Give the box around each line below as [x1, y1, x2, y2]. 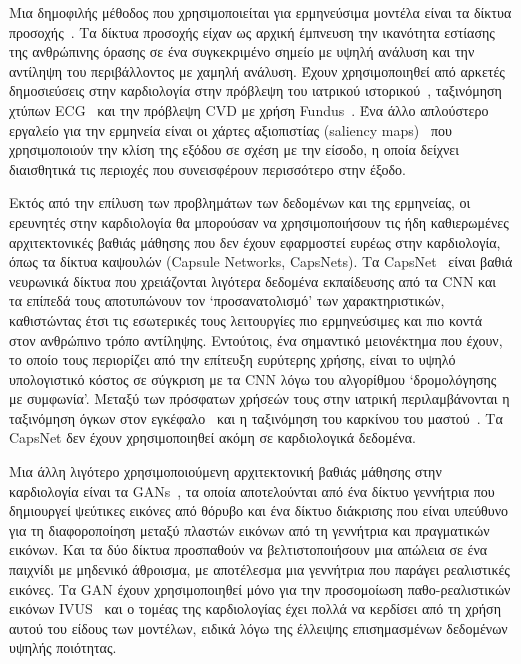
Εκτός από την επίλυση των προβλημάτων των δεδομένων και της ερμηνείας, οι [9, 192, 471, 213]
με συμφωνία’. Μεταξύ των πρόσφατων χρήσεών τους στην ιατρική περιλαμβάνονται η [9, 388, 510, 409]
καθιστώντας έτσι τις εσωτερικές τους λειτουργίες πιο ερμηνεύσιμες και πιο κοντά [9, 309, 482, 330]
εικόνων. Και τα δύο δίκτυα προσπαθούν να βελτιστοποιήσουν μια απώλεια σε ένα [9, 539, 488, 560]
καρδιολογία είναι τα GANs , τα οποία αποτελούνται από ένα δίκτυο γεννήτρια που [9, 480, 495, 501]
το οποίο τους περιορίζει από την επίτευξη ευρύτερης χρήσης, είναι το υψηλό [9, 349, 456, 370]
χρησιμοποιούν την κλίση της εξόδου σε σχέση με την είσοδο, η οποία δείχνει [9, 139, 459, 160]
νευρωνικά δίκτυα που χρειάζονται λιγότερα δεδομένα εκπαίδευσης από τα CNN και [9, 270, 497, 291]
